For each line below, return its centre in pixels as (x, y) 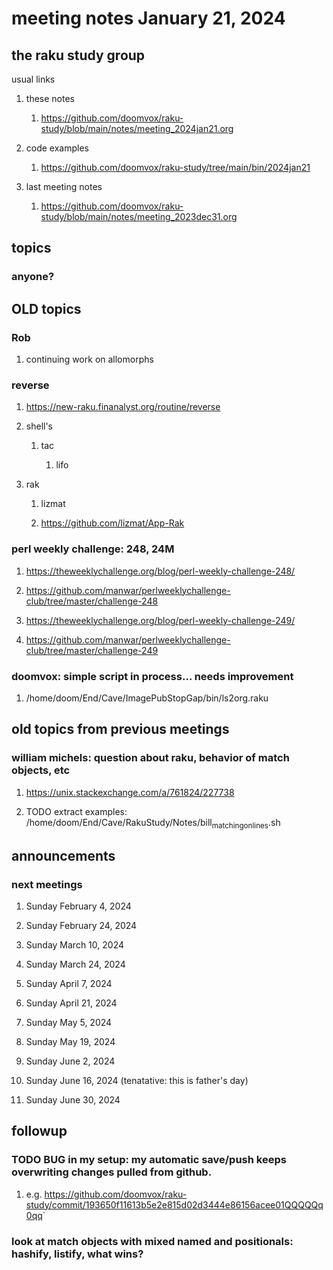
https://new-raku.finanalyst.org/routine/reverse (123, 407)
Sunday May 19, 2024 (70, 1042)
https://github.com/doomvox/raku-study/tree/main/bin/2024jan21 (175, 167)
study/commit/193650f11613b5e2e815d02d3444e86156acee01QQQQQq (174, 1204)
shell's (39, 426)
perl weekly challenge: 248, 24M (93, 549)
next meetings (47, 884)
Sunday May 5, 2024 (69, 1023)
